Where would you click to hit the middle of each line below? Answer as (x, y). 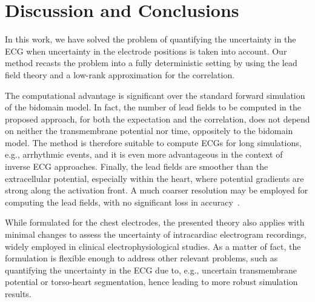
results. (18, 294)
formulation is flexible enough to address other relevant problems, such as (141, 258)
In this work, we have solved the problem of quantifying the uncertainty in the (151, 39)
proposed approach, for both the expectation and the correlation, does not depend (157, 119)
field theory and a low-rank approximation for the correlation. (120, 74)
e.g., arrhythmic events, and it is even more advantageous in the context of (144, 154)
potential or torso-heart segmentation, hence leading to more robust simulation (151, 282)
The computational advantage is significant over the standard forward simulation (155, 95)
